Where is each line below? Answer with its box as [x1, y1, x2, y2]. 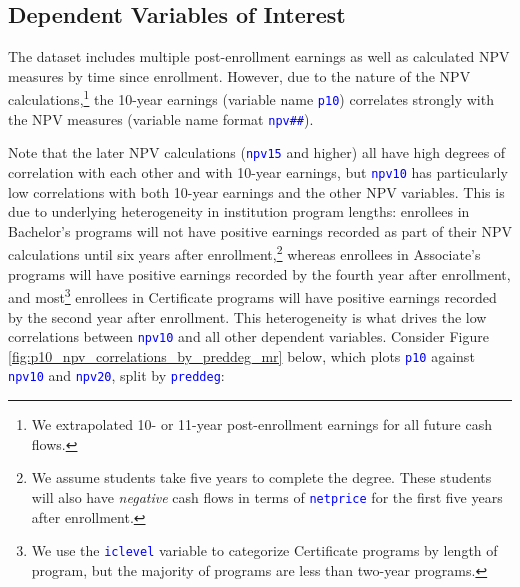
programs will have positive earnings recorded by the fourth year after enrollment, [8, 263, 511, 284]
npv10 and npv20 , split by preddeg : [8, 365, 225, 386]
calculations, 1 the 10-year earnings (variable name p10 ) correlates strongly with [8, 86, 494, 110]
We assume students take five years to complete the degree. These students [31, 467, 492, 488]
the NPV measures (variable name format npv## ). [8, 108, 314, 129]
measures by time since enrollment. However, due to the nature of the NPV [8, 65, 471, 86]
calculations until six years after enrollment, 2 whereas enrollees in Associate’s [8, 241, 481, 265]
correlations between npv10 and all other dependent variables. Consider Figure [8, 326, 489, 347]
